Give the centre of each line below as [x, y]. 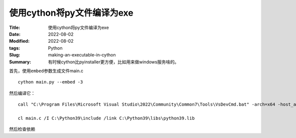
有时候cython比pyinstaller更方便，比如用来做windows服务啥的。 [113, 62]
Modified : [19, 41]
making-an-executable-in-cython [82, 55]
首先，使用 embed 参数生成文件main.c [46, 71]
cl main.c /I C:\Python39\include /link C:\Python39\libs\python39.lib [106, 118]
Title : [15, 28]
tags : [15, 48]
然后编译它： [22, 93]
